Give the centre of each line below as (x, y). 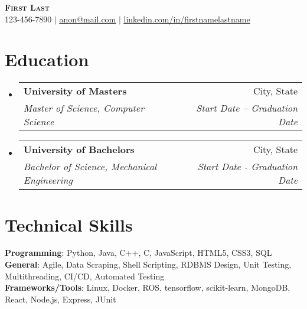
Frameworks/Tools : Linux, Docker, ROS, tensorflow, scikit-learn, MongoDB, (148, 287)
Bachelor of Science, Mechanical (90, 167)
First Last (27, 7)
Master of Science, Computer (84, 108)
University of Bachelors (79, 149)
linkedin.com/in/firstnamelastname (187, 19)
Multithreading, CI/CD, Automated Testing (85, 276)
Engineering (48, 180)
